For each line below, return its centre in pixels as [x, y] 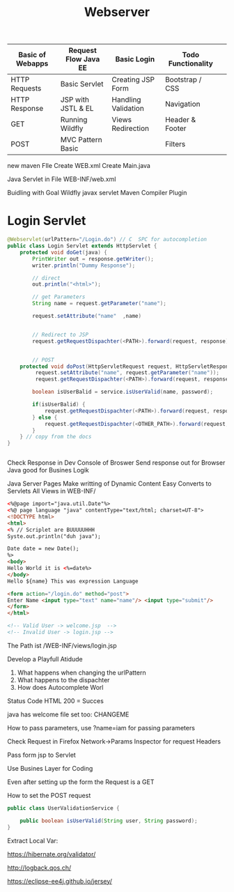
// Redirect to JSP [61, 334]
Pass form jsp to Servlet [42, 755]
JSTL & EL [77, 109]
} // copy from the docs [56, 437]
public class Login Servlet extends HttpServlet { [82, 246]
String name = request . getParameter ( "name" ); [100, 304]
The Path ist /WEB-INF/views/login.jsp [62, 645]
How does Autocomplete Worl [60, 687]
